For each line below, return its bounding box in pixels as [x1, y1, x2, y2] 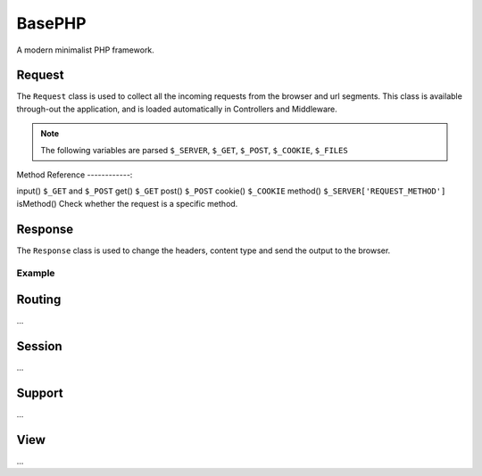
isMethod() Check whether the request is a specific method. [16, 198, 238, 209]
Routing [16, 292, 62, 308]
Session [16, 339, 62, 354]
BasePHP [16, 13, 87, 33]
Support [16, 385, 63, 400]
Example [16, 267, 55, 280]
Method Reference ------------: [16, 169, 133, 180]
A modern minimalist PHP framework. [16, 45, 155, 55]
